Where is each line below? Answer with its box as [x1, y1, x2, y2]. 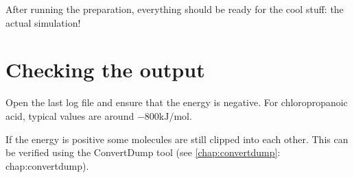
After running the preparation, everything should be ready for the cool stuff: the [5, 2, 344, 16]
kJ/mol [158, 112, 189, 122]
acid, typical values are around [5, 108, 134, 123]
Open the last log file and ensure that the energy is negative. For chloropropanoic [5, 95, 348, 110]
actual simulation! [5, 15, 81, 29]
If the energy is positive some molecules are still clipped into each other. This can [5, 131, 349, 146]
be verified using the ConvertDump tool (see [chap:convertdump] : [5, 145, 281, 160]
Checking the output [5, 55, 205, 84]
